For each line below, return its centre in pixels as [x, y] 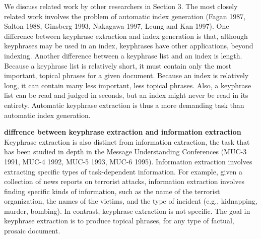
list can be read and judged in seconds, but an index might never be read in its [126, 95]
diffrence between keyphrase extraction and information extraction [123, 132]
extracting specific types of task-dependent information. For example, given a [123, 171]
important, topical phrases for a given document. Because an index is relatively [126, 75]
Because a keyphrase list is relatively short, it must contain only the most [118, 65]
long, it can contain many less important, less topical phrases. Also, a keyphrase [128, 85]
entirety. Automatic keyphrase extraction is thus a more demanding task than [124, 105]
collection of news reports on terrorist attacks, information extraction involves [124, 181]
